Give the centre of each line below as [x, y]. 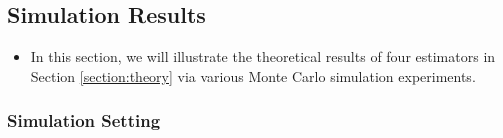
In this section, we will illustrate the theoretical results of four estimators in [263, 56]
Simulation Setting [84, 120]
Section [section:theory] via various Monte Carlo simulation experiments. [253, 75]
